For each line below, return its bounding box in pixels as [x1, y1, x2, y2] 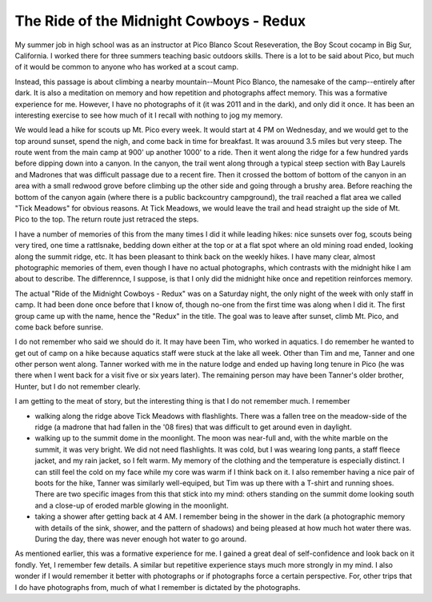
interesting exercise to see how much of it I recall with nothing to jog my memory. [14, 110, 283, 120]
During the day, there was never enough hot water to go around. [34, 534, 247, 544]
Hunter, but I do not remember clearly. [14, 381, 141, 391]
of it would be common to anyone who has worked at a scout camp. [14, 62, 239, 72]
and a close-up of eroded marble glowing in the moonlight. [34, 500, 229, 510]
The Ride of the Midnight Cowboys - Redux [14, 12, 306, 30]
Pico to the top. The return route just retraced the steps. [14, 214, 199, 224]
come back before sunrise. [14, 322, 104, 332]
